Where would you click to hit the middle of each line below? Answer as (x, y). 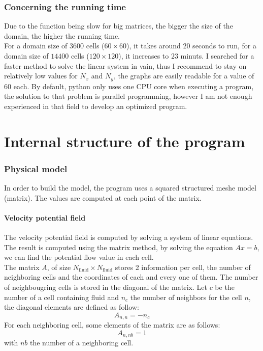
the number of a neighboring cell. (81, 343)
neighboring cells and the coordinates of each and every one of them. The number (131, 277)
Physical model (36, 168)
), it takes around (154, 46)
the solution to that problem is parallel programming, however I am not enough (128, 96)
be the (225, 287)
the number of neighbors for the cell (186, 297)
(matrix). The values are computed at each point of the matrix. (103, 197)
